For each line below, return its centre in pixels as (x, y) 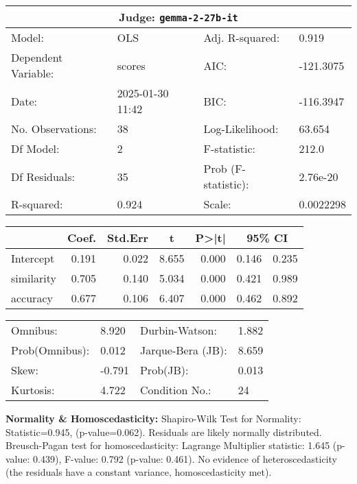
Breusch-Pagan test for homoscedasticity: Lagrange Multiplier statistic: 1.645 (168, 445)
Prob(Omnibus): (50, 350)
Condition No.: (175, 390)
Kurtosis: (33, 390)
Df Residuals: (43, 176)
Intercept (33, 258)
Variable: (33, 73)
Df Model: (35, 148)
